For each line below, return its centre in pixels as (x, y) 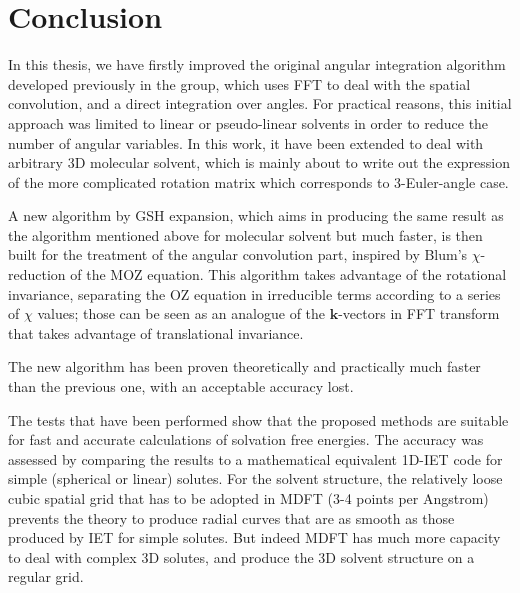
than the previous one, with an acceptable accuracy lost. (181, 386)
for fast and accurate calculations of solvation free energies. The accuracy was (246, 439)
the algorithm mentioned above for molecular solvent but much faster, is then (245, 234)
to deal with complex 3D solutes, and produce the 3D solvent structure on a (241, 556)
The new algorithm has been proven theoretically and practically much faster (244, 366)
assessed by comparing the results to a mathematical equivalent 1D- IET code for (255, 458)
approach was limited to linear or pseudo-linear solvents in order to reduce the (248, 122)
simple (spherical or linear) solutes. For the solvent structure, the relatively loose (255, 478)
